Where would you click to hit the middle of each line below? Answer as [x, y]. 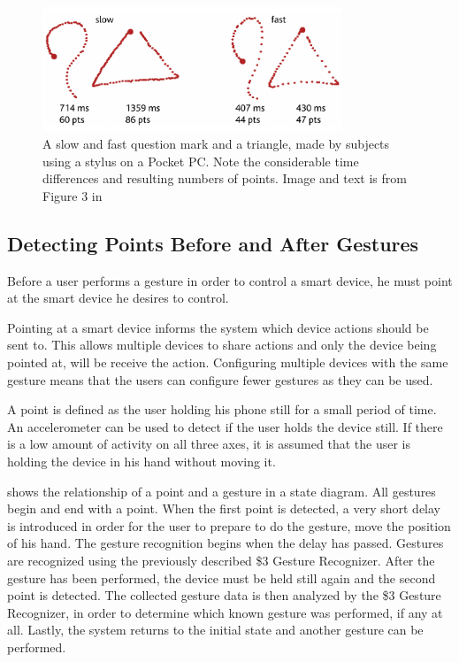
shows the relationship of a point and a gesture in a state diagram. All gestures [222, 491]
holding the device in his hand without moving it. [142, 461]
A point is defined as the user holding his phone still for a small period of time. [222, 409]
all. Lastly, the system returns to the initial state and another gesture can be [215, 630]
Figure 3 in [73, 195]
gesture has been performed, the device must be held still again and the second [222, 577]
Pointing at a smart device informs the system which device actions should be [218, 327]
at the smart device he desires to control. [118, 298]
